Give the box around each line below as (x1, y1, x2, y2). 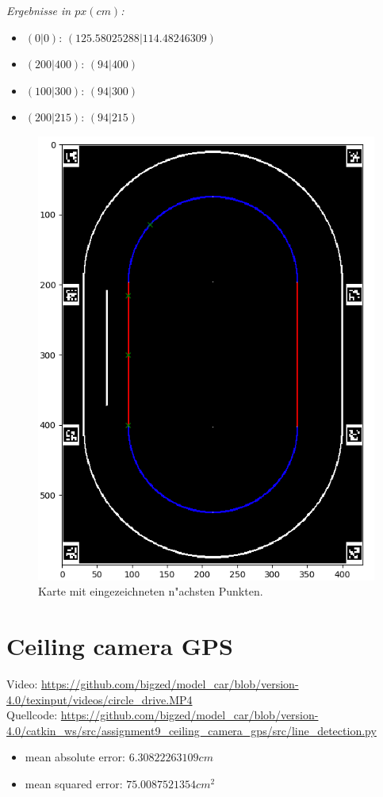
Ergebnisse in (6, 2, 71, 18)
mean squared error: (25, 775, 123, 791)
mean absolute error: (25, 749, 125, 765)
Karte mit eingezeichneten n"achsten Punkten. (38, 583, 263, 600)
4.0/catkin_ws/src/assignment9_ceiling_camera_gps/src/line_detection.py (6, 722, 377, 738)
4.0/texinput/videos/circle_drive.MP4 (6, 691, 193, 707)
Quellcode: (6, 707, 58, 723)
